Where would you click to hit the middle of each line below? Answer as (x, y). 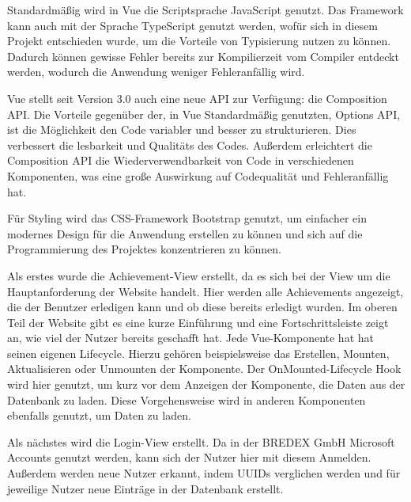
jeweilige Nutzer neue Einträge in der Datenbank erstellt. (145, 488)
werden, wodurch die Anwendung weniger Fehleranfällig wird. (156, 72)
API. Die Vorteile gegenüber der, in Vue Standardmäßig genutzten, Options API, (204, 114)
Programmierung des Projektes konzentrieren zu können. (144, 249)
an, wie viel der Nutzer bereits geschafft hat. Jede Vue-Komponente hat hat (190, 338)
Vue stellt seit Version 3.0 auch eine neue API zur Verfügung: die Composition (197, 98)
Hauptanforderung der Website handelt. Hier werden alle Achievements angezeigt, (205, 291)
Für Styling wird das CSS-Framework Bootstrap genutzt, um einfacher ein (187, 218)
